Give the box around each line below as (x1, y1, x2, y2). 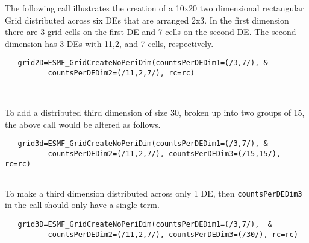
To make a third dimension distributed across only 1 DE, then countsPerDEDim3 (5, 186, 302, 199)
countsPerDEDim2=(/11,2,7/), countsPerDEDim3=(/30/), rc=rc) (48, 230, 298, 239)
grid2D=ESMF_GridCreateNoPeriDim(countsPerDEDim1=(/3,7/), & (17, 58, 268, 68)
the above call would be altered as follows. (5, 118, 161, 130)
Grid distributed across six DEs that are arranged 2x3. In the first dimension (5, 13, 289, 26)
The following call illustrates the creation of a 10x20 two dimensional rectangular (5, 2, 304, 14)
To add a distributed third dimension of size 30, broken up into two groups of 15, (5, 106, 305, 118)
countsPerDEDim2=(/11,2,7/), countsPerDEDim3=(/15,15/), (48, 149, 281, 158)
